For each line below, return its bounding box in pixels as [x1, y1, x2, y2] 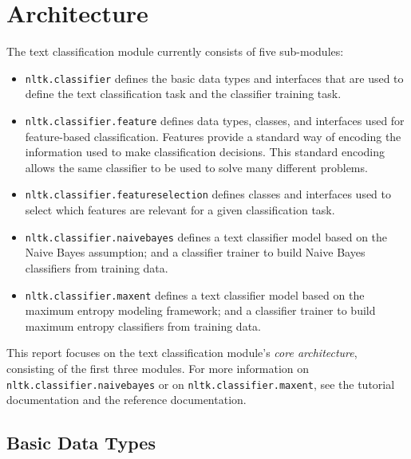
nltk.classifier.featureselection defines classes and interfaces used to [25, 186, 392, 202]
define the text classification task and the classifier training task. [25, 85, 342, 102]
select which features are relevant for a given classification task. [25, 202, 335, 218]
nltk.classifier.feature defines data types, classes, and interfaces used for [25, 112, 405, 128]
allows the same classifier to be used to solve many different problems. [25, 159, 368, 175]
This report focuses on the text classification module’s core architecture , [6, 344, 358, 361]
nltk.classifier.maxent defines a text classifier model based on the [25, 286, 365, 303]
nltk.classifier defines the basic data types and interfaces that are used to [25, 69, 404, 86]
